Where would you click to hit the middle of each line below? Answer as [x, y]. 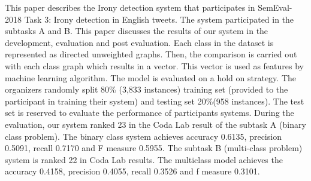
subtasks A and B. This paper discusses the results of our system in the [137, 31]
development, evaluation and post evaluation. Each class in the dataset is [139, 42]
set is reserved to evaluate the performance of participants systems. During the [150, 113]
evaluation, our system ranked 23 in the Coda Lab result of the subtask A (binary [155, 124]
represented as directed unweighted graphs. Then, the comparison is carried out [151, 54]
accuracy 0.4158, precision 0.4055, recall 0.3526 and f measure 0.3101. [132, 171]
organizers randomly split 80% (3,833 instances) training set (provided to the [147, 89]
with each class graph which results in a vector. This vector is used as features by [154, 65]
